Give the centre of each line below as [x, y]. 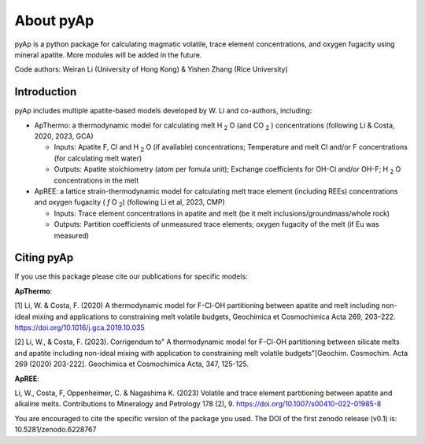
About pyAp [54, 20]
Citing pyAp [44, 258]
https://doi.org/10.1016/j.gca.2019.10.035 [79, 327]
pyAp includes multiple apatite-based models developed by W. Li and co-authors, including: [163, 111]
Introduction [46, 92]
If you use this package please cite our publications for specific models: [131, 276]
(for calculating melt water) [98, 158]
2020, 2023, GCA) [64, 136]
